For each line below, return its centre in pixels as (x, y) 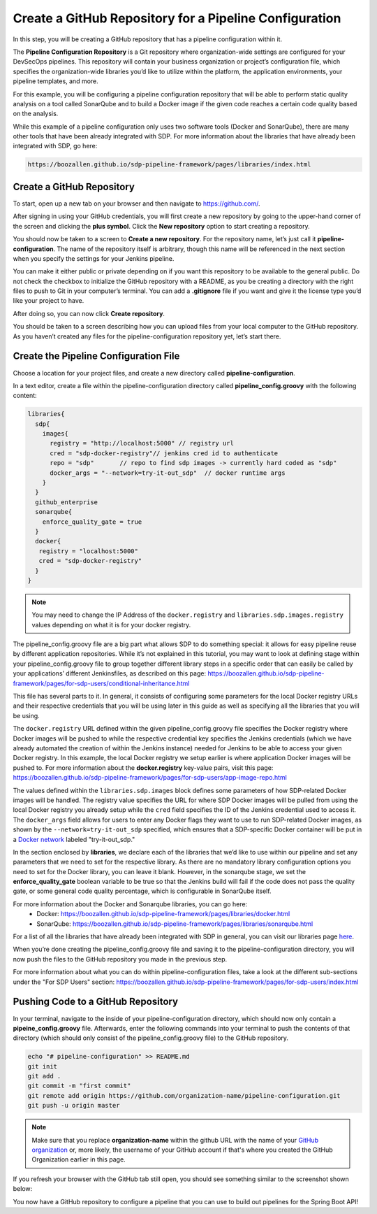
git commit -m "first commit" (79, 1086)
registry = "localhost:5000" (89, 551)
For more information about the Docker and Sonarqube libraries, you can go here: (130, 904)
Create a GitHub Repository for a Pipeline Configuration (177, 18)
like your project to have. (49, 301)
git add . (44, 1076)
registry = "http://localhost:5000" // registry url (142, 443)
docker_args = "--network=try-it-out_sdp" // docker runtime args (168, 473)
